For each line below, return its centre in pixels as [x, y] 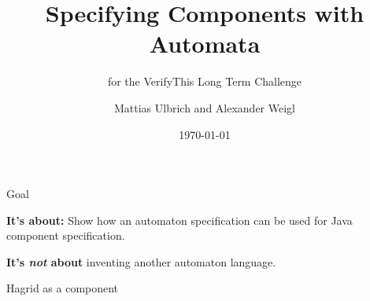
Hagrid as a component [63, 288]
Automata [205, 44]
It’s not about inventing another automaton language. [141, 261]
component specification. [66, 235]
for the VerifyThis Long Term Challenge [205, 81]
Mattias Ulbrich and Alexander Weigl [205, 107]
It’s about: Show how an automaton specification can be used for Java [179, 220]
